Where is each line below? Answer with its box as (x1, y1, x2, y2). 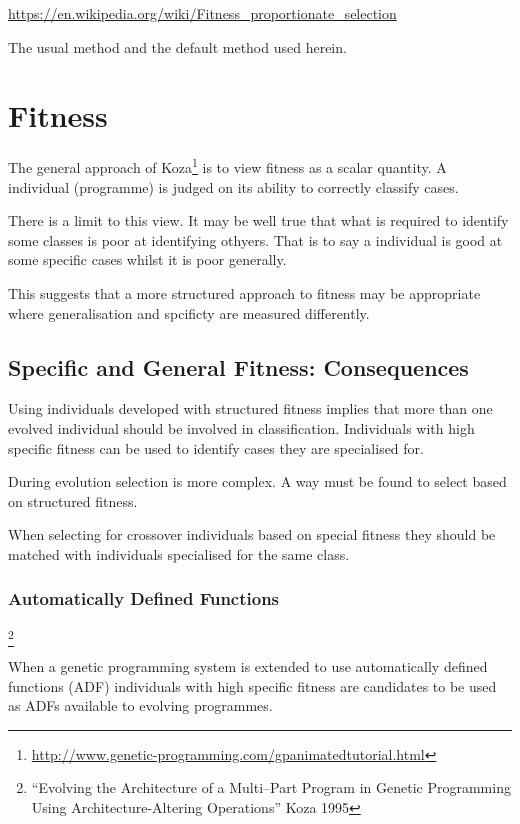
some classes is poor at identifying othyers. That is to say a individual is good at (8, 229, 503, 250)
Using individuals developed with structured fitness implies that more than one (8, 398, 493, 419)
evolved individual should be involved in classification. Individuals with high (8, 417, 475, 438)
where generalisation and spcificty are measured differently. (8, 302, 370, 323)
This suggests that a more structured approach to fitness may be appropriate (8, 282, 481, 303)
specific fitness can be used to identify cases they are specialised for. (8, 437, 424, 458)
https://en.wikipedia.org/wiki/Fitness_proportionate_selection (8, 3, 397, 23)
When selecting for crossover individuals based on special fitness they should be (8, 524, 496, 545)
